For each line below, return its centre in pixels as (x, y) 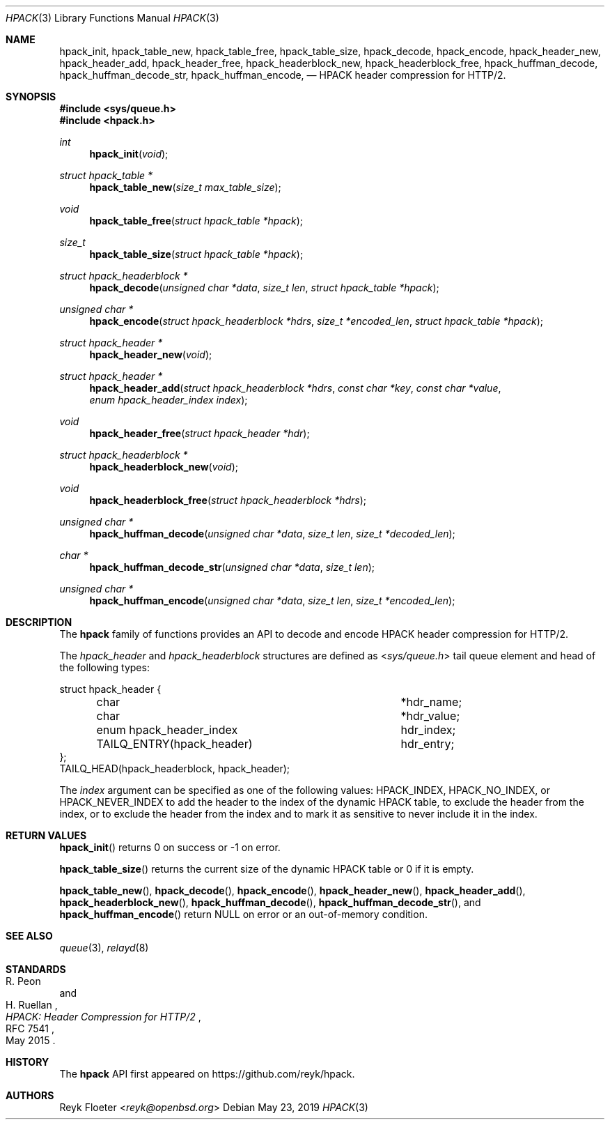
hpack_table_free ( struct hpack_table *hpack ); (196, 221)
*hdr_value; (430, 716)
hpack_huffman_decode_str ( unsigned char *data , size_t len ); (232, 567)
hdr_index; (428, 730)
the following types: (104, 667)
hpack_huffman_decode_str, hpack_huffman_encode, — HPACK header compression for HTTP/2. (283, 75)
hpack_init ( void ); (129, 154)
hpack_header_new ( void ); (151, 354)
